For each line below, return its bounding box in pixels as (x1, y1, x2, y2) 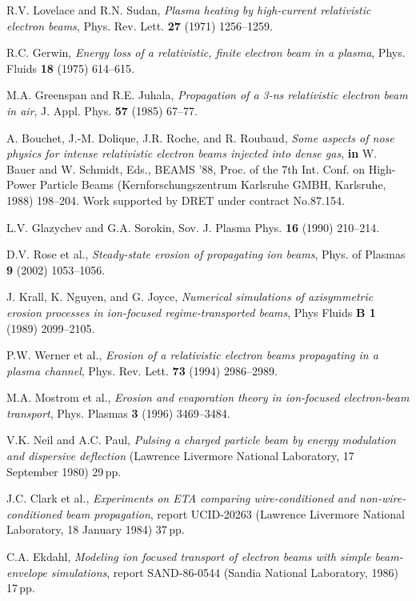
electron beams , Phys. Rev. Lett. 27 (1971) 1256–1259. (6, 17, 273, 34)
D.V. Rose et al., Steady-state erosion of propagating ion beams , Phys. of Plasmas (6, 246, 406, 262)
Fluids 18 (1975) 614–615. (6, 59, 134, 76)
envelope (6, 563, 47, 580)
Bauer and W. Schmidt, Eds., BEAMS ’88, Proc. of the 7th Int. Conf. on (6, 160, 366, 177)
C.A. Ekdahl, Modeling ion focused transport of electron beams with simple (6, 548, 371, 565)
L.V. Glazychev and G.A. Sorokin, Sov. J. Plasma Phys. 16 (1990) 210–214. (6, 218, 380, 235)
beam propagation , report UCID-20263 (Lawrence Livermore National (66, 505, 405, 522)
